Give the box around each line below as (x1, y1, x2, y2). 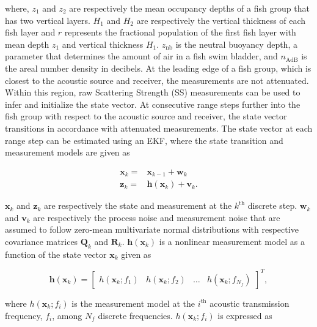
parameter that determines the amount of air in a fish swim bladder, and (5, 50, 278, 62)
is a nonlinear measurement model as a (159, 235, 305, 248)
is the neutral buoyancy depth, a (175, 37, 297, 50)
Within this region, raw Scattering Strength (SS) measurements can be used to (5, 86, 301, 99)
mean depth (5, 37, 49, 50)
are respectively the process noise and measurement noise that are (33, 211, 280, 224)
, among (52, 309, 82, 321)
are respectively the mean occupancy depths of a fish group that (69, 2, 310, 14)
